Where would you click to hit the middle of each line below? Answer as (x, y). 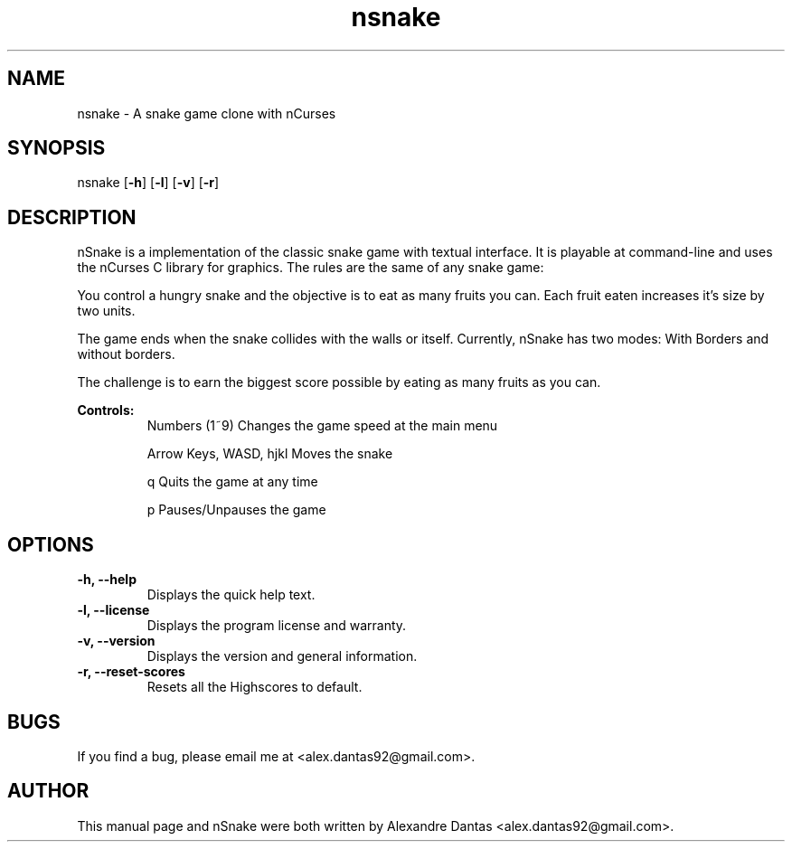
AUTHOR (48, 791)
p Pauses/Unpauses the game (236, 510)
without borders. (126, 354)
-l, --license (113, 610)
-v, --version (116, 641)
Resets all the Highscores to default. (255, 687)
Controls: (106, 410)
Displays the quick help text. (231, 595)
